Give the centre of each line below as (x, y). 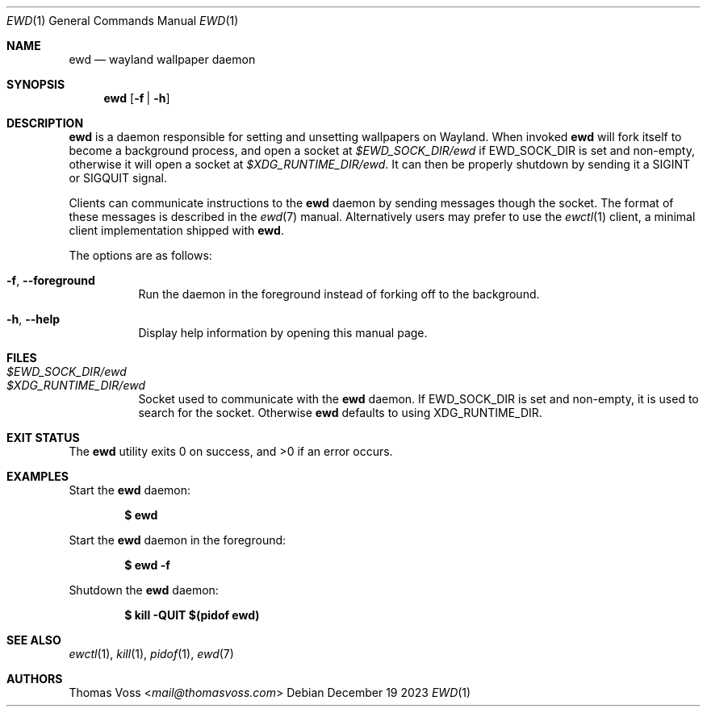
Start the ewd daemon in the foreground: (178, 540)
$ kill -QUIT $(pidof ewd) (192, 615)
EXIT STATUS (43, 438)
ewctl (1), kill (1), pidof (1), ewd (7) (151, 654)
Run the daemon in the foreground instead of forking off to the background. (339, 294)
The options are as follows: (140, 255)
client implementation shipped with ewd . (176, 230)
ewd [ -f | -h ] (137, 98)
